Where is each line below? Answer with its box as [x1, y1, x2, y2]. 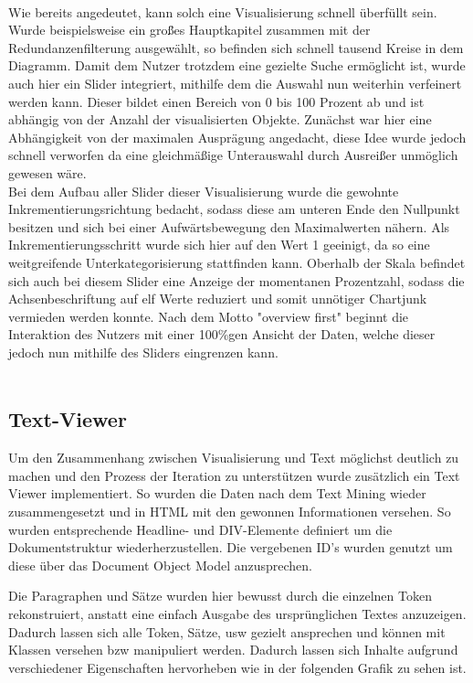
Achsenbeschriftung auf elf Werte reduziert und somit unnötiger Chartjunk [8, 289, 427, 308]
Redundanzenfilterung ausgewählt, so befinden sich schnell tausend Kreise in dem [8, 37, 464, 57]
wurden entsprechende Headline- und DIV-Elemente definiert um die [8, 519, 393, 539]
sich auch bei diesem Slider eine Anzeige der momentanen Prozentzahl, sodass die [8, 271, 465, 290]
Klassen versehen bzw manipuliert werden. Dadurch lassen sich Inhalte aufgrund [8, 640, 458, 659]
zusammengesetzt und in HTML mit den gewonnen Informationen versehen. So [8, 502, 451, 521]
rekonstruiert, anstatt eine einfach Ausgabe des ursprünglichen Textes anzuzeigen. [8, 604, 467, 624]
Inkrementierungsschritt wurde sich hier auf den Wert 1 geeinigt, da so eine [8, 235, 430, 254]
